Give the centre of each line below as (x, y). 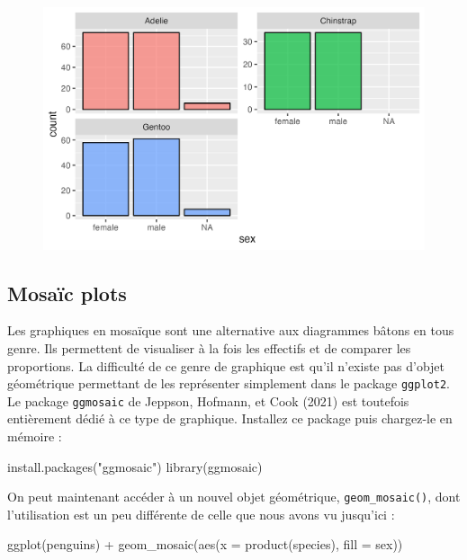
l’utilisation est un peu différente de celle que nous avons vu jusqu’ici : (201, 514)
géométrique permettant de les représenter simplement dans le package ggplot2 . (229, 383)
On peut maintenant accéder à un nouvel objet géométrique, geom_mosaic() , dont (234, 497)
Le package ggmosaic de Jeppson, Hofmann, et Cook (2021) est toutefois (208, 400)
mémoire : (35, 436)
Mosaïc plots (67, 293)
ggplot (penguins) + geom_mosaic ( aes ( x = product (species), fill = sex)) (205, 544)
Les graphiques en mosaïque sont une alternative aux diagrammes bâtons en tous (231, 330)
